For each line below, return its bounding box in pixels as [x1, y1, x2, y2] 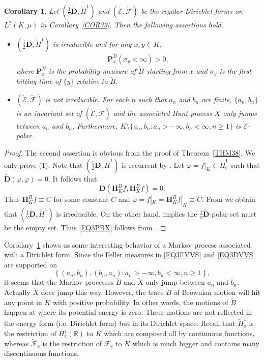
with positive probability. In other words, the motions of [52, 296, 228, 307]
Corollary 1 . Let [4, 6, 59, 16]
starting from [146, 65, 187, 76]
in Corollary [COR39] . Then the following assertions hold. [40, 19, 223, 29]
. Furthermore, [72, 120, 118, 131]
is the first [219, 65, 251, 76]
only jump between [145, 277, 205, 287]
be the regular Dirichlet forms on [140, 6, 243, 16]
